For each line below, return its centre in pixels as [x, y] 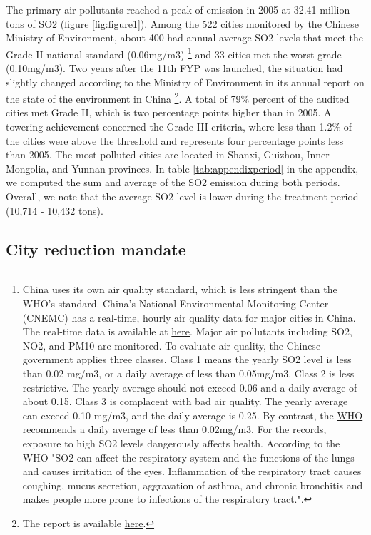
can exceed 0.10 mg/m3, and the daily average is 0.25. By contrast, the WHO [193, 415]
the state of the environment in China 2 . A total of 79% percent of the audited [178, 97]
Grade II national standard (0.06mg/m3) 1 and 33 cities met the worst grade [174, 53]
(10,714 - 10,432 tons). [55, 210]
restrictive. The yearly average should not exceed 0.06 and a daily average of [190, 387]
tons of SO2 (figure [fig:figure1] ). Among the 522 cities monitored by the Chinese [183, 23]
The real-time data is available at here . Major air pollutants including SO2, [187, 331]
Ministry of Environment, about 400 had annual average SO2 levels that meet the [184, 37]
